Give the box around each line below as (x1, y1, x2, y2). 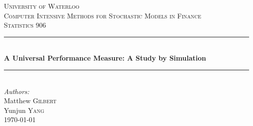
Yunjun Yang (4, 105, 44, 115)
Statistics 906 (4, 20, 46, 30)
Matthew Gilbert (4, 95, 56, 106)
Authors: (4, 86, 30, 96)
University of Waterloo (4, 1, 80, 11)
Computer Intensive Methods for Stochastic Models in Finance (4, 10, 201, 20)
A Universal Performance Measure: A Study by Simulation (4, 53, 206, 63)
